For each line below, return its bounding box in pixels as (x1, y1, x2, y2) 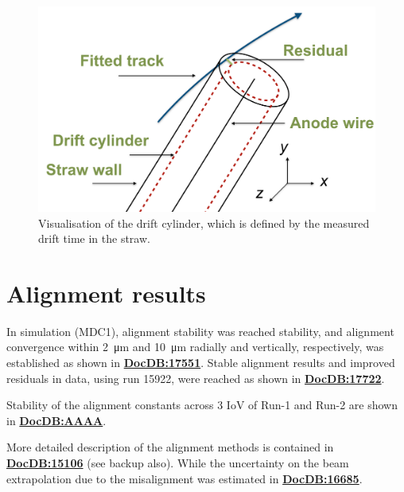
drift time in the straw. (38, 230, 150, 247)
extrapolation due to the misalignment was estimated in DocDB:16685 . (6, 470, 363, 486)
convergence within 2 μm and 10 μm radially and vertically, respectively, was (6, 338, 384, 355)
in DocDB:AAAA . (6, 412, 107, 428)
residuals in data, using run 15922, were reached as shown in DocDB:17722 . (6, 369, 385, 386)
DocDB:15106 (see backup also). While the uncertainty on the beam (6, 455, 349, 471)
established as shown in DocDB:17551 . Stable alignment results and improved (6, 354, 395, 371)
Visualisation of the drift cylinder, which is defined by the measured (38, 214, 370, 231)
